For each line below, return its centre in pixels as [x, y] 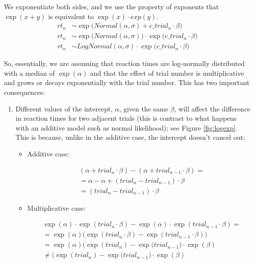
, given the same [144, 108]
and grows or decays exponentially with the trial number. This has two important [127, 82]
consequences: [25, 92]
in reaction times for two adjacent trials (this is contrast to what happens [126, 118]
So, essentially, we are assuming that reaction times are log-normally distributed [125, 63]
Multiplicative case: [56, 208]
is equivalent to [71, 16]
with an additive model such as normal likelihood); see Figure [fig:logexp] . [127, 127]
